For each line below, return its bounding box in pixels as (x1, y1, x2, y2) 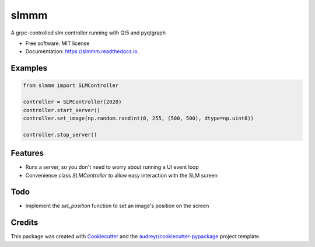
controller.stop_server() (23, 131, 97, 138)
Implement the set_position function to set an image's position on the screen (25, 202, 209, 210)
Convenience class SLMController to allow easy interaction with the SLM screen (25, 172, 218, 179)
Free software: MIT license (25, 40, 90, 47)
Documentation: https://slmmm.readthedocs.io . (25, 48, 139, 55)
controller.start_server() (23, 107, 100, 113)
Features (10, 148, 44, 158)
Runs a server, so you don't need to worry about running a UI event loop (25, 163, 199, 171)
